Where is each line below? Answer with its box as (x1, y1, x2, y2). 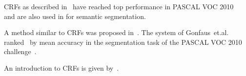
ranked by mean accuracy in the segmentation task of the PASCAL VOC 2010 (4, 37, 242, 47)
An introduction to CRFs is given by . (4, 62, 119, 73)
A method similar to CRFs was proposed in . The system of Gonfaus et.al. (4, 27, 229, 38)
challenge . (4, 46, 37, 57)
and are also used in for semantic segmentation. (4, 11, 146, 21)
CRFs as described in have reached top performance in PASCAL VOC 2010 (4, 1, 234, 11)
